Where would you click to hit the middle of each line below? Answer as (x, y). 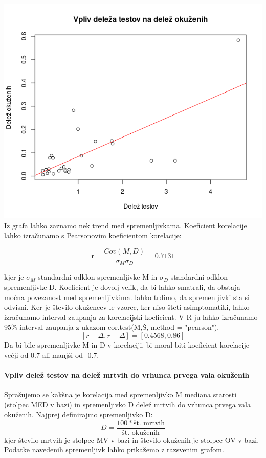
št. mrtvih (149, 423)
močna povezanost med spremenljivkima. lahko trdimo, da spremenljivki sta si (127, 297)
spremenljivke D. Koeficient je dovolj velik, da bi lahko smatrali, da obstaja (122, 287)
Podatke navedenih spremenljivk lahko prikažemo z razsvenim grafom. (114, 450)
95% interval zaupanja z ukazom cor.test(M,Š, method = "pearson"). (112, 327)
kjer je (14, 277)
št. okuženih (141, 433)
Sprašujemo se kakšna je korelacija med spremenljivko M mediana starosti (120, 394)
